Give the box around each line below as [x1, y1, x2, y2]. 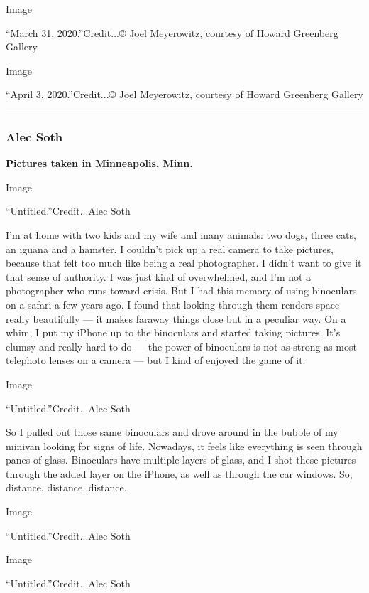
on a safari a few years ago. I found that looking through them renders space [6, 296, 340, 311]
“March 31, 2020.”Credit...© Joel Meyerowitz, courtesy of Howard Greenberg [6, 25, 338, 40]
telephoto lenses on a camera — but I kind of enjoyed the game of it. [6, 353, 306, 368]
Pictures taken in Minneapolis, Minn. [6, 156, 193, 171]
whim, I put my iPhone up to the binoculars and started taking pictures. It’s [6, 325, 341, 340]
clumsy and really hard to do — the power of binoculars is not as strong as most [6, 338, 357, 353]
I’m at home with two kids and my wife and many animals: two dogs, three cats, [6, 227, 356, 242]
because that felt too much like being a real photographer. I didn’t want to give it [6, 255, 362, 270]
